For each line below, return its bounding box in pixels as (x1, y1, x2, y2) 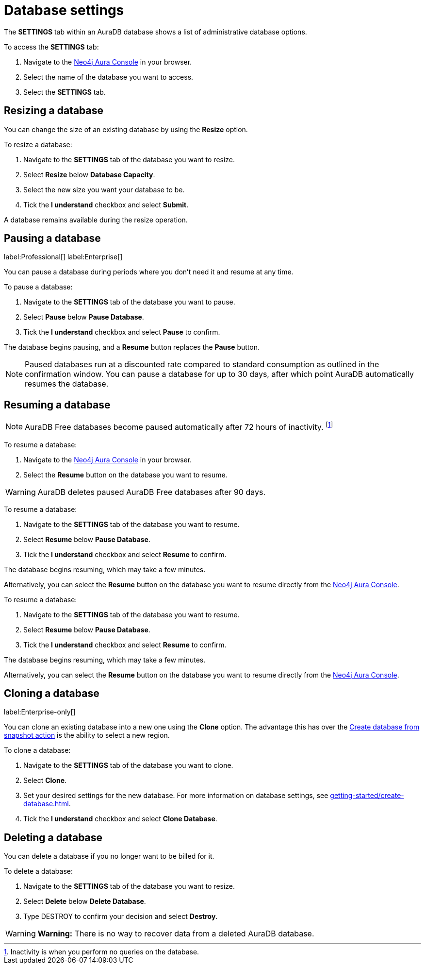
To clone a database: (4, 746, 71, 755)
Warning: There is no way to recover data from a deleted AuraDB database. (37, 929, 314, 939)
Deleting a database (4, 831, 103, 844)
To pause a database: (4, 283, 73, 291)
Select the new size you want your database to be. (23, 185, 185, 194)
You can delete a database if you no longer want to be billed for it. (4, 852, 214, 861)
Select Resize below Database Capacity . (23, 170, 155, 179)
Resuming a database (4, 398, 111, 411)
